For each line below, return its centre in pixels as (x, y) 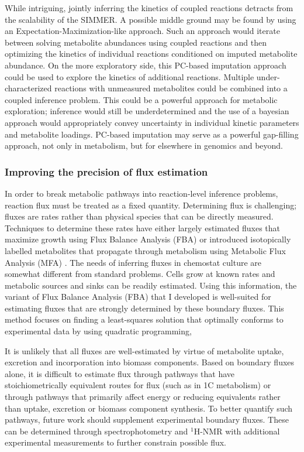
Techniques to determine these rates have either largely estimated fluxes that (143, 227)
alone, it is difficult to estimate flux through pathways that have (120, 373)
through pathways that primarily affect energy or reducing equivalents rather (143, 397)
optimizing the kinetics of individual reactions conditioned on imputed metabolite (151, 54)
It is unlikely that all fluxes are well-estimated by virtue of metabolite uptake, (144, 350)
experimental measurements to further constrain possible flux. (115, 442)
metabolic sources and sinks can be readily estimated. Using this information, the (151, 285)
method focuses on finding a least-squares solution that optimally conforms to (144, 319)
